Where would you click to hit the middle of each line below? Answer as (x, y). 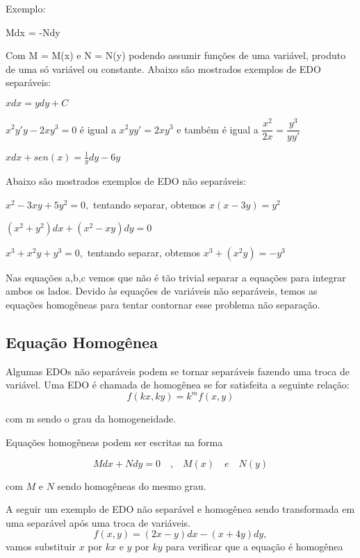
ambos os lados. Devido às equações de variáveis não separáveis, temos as (162, 291)
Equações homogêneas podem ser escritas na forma (114, 442)
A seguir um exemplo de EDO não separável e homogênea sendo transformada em (180, 509)
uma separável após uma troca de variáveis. (98, 522)
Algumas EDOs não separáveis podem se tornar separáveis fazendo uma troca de (178, 371)
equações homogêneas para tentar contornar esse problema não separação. (163, 304)
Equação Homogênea (82, 342)
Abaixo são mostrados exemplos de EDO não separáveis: (126, 181)
